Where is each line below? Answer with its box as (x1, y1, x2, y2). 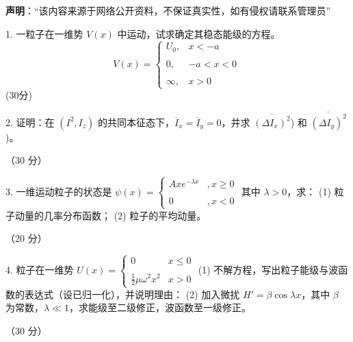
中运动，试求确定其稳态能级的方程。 (117, 26, 280, 40)
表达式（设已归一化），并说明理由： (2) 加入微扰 (24, 286, 240, 301)
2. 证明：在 (5, 114, 55, 129)
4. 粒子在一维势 (5, 262, 74, 277)
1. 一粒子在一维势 (5, 26, 83, 40)
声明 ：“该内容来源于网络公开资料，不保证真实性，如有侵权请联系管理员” (5, 3, 331, 17)
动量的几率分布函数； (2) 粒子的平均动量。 (14, 208, 207, 222)
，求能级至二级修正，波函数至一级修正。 (68, 300, 251, 315)
